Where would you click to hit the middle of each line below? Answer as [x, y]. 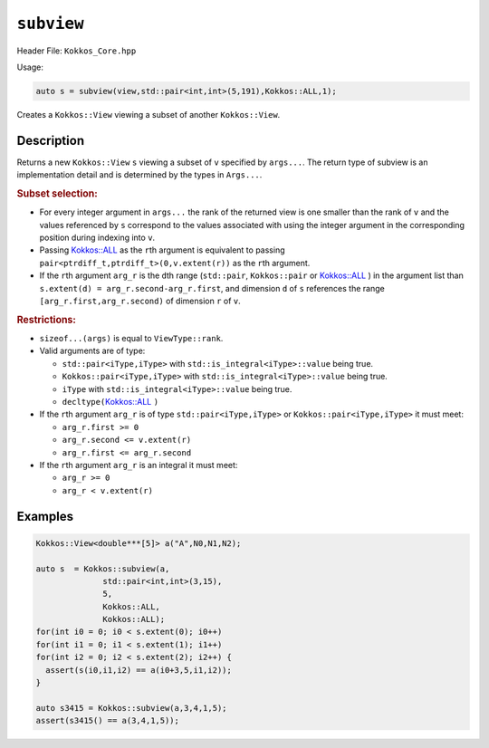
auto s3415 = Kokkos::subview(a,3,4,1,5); [131, 708]
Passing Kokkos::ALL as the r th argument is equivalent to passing [162, 250]
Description [51, 140]
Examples [45, 516]
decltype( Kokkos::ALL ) [110, 401]
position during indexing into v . [97, 238]
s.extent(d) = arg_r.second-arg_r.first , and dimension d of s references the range [212, 288]
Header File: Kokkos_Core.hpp [77, 51]
